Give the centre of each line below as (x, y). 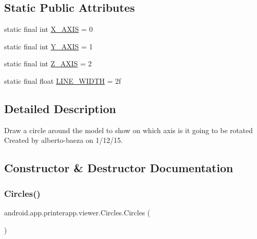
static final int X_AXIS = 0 (48, 29)
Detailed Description (60, 108)
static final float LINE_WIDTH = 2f (63, 80)
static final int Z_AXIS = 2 (48, 63)
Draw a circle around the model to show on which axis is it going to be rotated (128, 130)
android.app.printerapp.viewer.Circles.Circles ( (77, 212)
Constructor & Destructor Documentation (119, 168)
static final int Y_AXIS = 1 (48, 46)
